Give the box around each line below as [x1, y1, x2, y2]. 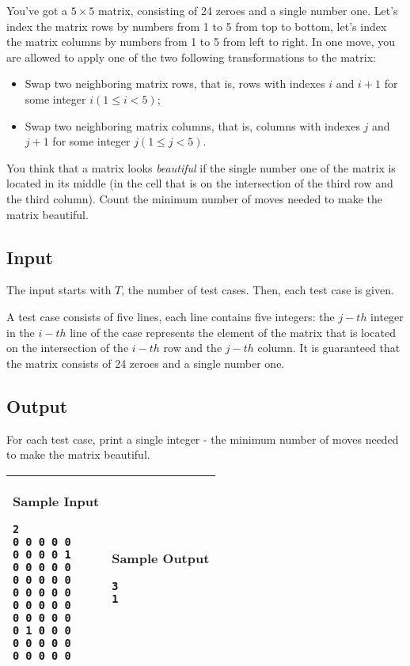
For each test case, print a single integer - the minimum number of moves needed [6, 430, 399, 447]
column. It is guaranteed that [257, 339, 401, 356]
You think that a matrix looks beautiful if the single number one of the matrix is [6, 159, 396, 176]
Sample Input [13, 491, 100, 510]
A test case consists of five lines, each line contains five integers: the [6, 308, 335, 324]
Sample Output [112, 548, 210, 567]
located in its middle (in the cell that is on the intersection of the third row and [6, 175, 393, 191]
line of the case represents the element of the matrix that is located [70, 324, 397, 340]
